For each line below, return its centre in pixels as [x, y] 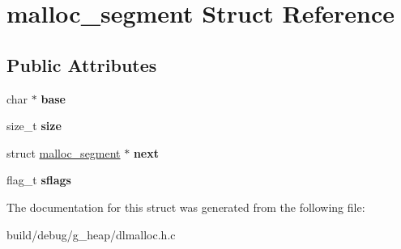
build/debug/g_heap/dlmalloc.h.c [91, 234]
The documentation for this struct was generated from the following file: [186, 207]
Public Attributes [82, 64]
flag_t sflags [39, 180]
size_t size [34, 126]
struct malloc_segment [64, 152]
